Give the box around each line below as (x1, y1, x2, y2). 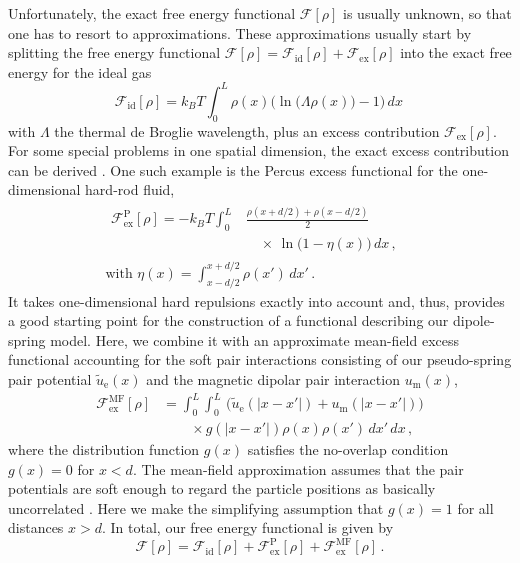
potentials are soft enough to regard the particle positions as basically (8, 478, 436, 499)
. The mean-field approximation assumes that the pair (132, 458, 464, 479)
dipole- (452, 310, 495, 331)
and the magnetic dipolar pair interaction (146, 368, 400, 389)
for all (457, 497, 494, 518)
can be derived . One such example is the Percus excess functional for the (8, 159, 458, 180)
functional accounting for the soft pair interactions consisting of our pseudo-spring (8, 349, 512, 370)
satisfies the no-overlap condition (247, 438, 449, 459)
